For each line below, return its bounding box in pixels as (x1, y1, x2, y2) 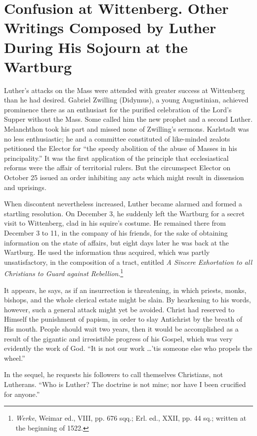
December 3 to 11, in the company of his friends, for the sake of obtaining (4, 228, 228, 238)
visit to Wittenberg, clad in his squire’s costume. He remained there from (4, 218, 226, 228)
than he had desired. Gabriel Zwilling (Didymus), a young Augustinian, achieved (4, 95, 249, 105)
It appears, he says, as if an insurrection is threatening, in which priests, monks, (4, 285, 247, 295)
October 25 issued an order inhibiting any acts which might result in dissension (4, 172, 244, 183)
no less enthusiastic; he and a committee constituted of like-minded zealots (4, 133, 230, 144)
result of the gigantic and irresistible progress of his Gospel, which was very (4, 333, 233, 343)
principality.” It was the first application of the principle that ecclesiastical (4, 152, 229, 163)
